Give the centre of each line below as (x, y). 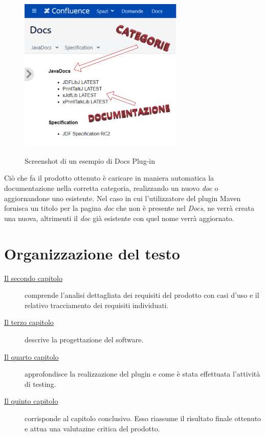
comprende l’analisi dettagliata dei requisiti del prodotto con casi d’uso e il (142, 295)
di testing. (40, 384)
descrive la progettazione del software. (84, 339)
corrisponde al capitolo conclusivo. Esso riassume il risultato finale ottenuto (143, 418)
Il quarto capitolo (31, 356)
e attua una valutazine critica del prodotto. (92, 428)
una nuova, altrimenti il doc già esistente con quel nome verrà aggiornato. (119, 218)
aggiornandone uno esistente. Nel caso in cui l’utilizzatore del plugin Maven (123, 198)
